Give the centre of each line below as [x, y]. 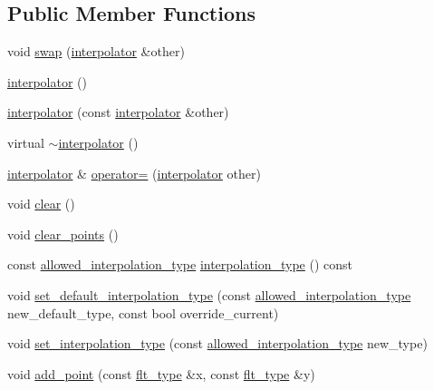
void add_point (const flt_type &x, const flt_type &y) [161, 373]
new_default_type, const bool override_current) [143, 312]
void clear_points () [63, 234]
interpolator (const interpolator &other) [118, 112]
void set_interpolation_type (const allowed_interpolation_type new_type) [217, 343]
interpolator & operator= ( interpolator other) [134, 173]
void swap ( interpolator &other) [96, 51]
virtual [26, 142]
